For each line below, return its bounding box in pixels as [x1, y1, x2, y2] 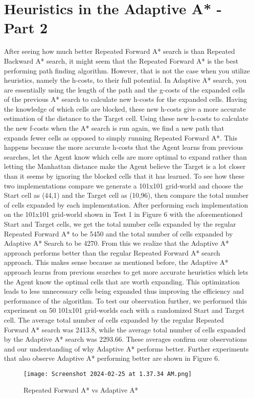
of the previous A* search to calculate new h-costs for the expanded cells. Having [4, 94, 248, 104]
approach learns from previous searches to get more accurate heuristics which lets [4, 266, 248, 277]
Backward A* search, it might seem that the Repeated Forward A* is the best [4, 55, 238, 66]
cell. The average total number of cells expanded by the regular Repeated [4, 314, 224, 325]
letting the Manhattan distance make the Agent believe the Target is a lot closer [4, 161, 246, 171]
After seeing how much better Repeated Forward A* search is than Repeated [4, 46, 235, 56]
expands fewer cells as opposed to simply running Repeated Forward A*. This [4, 132, 238, 142]
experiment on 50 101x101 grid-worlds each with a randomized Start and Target [4, 305, 245, 315]
